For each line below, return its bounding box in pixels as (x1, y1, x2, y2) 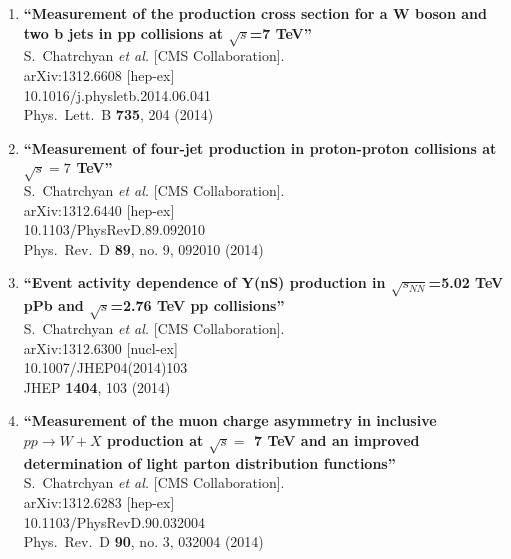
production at (106, 429, 204, 450)
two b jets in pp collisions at (23, 22, 224, 43)
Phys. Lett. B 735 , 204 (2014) (23, 104, 214, 125)
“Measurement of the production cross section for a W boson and (23, 3, 487, 23)
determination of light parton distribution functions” (23, 452, 396, 473)
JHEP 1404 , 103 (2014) (23, 376, 171, 397)
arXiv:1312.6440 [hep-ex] (23, 199, 175, 220)
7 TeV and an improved (253, 429, 420, 450)
